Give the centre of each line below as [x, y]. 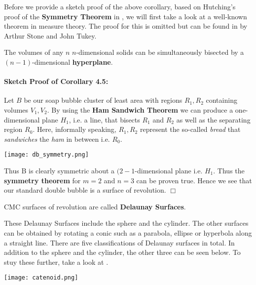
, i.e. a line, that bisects [104, 119]
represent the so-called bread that [190, 129]
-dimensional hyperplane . [73, 61]
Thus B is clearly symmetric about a [59, 170]
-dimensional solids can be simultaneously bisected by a [160, 52]
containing [221, 100]
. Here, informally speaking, [74, 129]
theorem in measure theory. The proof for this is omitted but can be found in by [126, 26]
